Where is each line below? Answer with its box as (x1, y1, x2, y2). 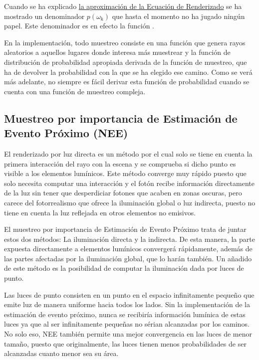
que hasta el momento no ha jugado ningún (112, 10, 245, 21)
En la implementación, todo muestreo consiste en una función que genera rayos (4, 37, 246, 47)
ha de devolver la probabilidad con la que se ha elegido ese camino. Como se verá (4, 66, 253, 77)
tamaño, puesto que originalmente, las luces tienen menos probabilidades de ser (4, 338, 247, 349)
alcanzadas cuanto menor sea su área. (4, 348, 119, 359)
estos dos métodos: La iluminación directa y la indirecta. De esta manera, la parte (4, 233, 255, 244)
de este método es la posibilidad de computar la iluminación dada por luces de (4, 263, 244, 273)
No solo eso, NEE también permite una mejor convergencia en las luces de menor (4, 329, 253, 339)
